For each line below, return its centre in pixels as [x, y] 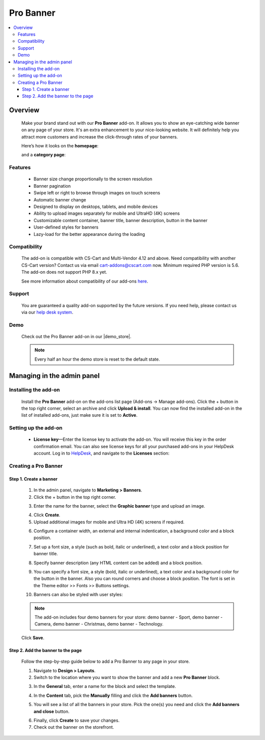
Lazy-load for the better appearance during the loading [89, 234]
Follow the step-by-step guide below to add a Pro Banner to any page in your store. [106, 661]
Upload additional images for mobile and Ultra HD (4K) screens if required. [109, 522]
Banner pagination [52, 186]
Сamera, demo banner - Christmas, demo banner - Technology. [99, 624]
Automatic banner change [60, 199]
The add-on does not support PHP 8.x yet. [64, 272]
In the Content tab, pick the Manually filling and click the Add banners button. [113, 695]
